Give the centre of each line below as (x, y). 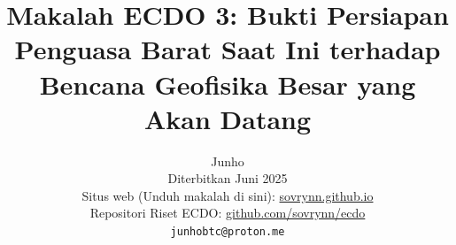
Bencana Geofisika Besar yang (228, 84)
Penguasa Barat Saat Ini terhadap (228, 49)
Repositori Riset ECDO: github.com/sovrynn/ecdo (228, 213)
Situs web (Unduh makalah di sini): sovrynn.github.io (228, 195)
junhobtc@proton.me (228, 232)
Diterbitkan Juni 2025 (228, 178)
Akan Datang (228, 118)
